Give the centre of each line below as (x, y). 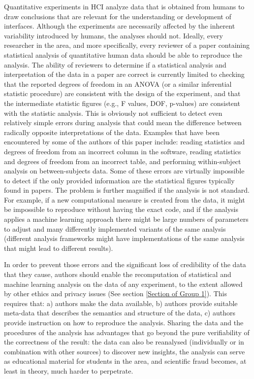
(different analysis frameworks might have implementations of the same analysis (124, 238)
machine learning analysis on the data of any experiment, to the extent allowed (123, 284)
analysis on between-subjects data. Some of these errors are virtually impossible (124, 171)
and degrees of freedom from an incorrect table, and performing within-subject (123, 161)
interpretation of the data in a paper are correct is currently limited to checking (124, 74)
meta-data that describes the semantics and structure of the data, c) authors (120, 313)
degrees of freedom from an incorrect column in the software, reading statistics (123, 151)
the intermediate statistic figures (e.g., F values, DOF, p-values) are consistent (122, 103)
